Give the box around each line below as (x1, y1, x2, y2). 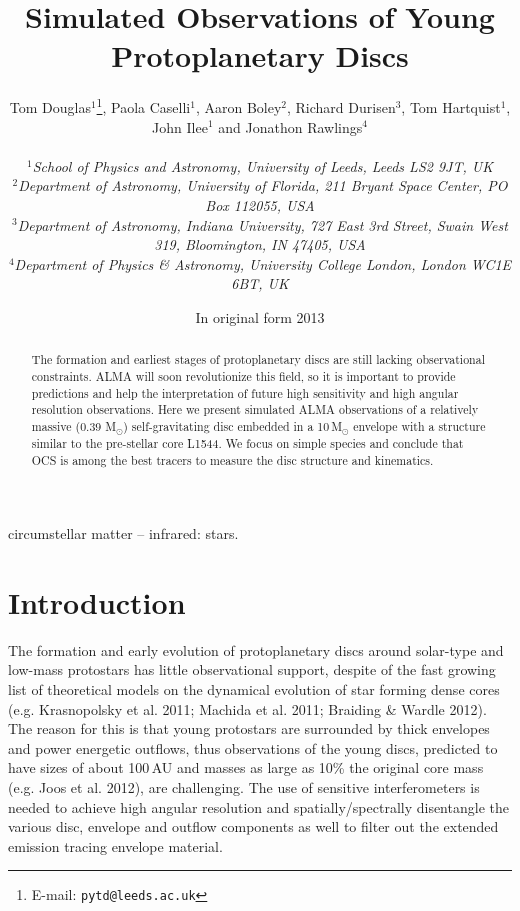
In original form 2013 (195, 306, 325, 327)
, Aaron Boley (195, 96, 282, 117)
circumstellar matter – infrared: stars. (8, 523, 239, 544)
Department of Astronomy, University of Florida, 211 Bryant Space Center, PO (18, 175, 508, 196)
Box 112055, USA (205, 194, 315, 215)
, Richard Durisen (287, 96, 396, 117)
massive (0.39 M (31, 417, 117, 434)
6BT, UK (231, 273, 289, 294)
